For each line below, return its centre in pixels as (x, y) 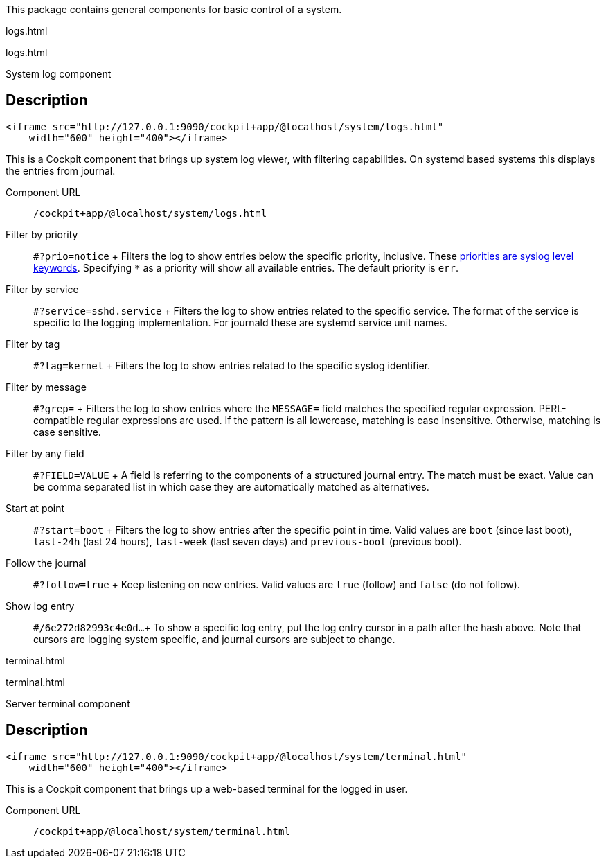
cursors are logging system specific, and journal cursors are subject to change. (214, 639)
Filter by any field (45, 453)
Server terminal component (68, 703)
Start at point (35, 508)
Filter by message (46, 387)
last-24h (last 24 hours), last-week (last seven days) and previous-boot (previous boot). (248, 541)
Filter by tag (33, 344)
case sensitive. (67, 432)
